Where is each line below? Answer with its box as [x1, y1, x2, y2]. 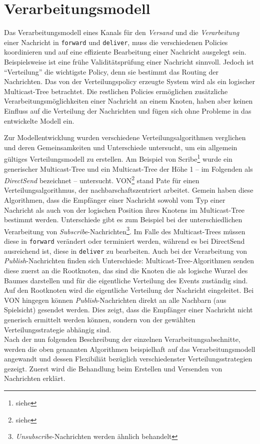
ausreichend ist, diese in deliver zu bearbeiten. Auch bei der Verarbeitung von [4, 245, 247, 256]
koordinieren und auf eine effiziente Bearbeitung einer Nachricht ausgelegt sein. [4, 47, 246, 57]
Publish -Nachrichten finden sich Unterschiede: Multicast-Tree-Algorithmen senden [4, 255, 254, 266]
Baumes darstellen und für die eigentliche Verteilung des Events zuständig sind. [4, 275, 248, 285]
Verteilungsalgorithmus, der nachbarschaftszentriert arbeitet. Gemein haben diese [4, 185, 253, 195]
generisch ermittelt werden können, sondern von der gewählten [4, 314, 195, 324]
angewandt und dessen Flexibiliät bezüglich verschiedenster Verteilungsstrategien [4, 353, 252, 364]
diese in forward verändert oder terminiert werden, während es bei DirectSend [4, 236, 245, 246]
